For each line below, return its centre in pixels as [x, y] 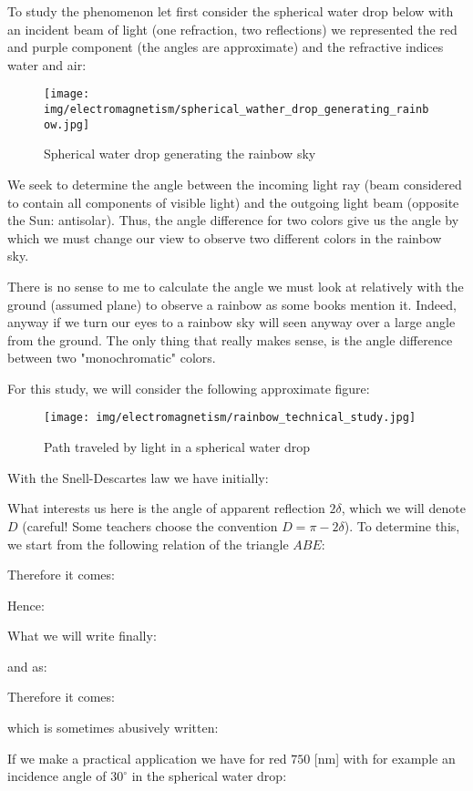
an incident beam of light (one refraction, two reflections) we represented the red [232, 29]
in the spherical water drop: [209, 776]
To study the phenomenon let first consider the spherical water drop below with [231, 11]
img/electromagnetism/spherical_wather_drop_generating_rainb [236, 110]
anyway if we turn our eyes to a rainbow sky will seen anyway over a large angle [231, 322]
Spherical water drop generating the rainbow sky [180, 154]
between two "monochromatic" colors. [112, 358]
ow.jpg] [67, 124]
